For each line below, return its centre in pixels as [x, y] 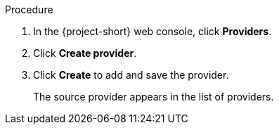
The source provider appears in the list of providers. [154, 97]
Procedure [29, 9]
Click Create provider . [85, 53]
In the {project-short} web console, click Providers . [153, 31]
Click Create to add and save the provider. [131, 75]
